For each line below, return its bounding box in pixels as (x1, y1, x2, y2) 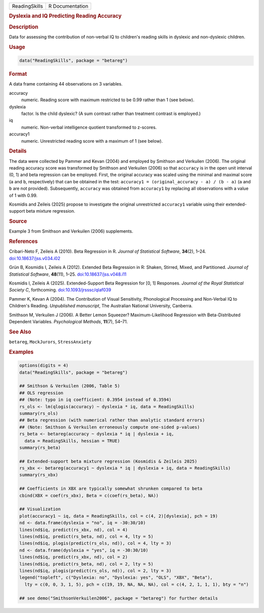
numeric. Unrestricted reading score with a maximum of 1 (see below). (21, 138, 163, 144)
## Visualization (19, 506, 61, 512)
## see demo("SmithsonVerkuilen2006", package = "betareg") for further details (19, 595, 218, 601)
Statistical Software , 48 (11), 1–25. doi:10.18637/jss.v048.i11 (9, 271, 127, 277)
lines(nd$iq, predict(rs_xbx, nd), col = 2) (19, 554, 128, 560)
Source (9, 218, 27, 225)
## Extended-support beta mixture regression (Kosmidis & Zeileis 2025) (19, 459, 198, 464)
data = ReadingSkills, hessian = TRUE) (24, 438, 120, 443)
